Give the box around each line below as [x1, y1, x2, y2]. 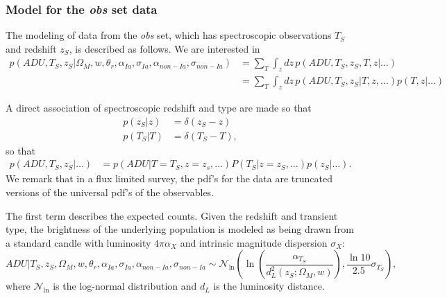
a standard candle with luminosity [6, 235, 151, 249]
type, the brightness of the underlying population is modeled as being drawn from [6, 222, 354, 236]
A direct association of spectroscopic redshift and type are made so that [6, 100, 312, 115]
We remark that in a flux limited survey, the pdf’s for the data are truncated [6, 171, 332, 186]
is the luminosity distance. [213, 279, 325, 293]
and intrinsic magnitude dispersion [180, 235, 328, 249]
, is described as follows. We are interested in [69, 41, 260, 55]
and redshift [6, 41, 57, 55]
